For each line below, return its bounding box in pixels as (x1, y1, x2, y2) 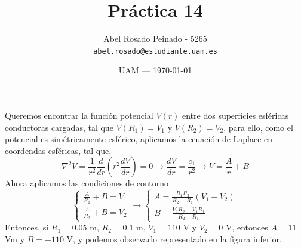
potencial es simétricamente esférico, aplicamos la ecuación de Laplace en (5, 133, 273, 145)
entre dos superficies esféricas (182, 109, 289, 121)
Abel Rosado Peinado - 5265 (103, 32, 207, 45)
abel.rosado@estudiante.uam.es (93, 47, 217, 56)
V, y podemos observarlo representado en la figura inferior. (66, 233, 282, 245)
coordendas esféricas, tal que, (5, 144, 112, 156)
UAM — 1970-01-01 (118, 64, 192, 76)
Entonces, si (5, 221, 49, 233)
